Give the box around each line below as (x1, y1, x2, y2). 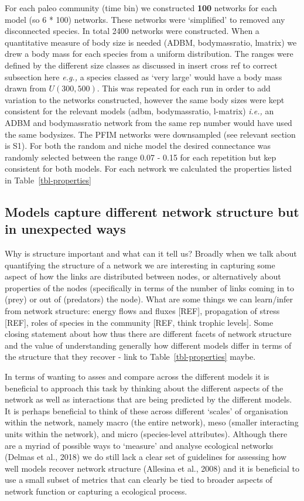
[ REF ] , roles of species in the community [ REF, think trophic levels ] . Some (5, 316, 274, 328)
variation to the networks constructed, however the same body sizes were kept (5, 93, 285, 105)
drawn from (5, 82, 46, 94)
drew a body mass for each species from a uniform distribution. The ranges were (5, 47, 293, 60)
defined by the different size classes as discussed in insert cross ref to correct (5, 59, 278, 71)
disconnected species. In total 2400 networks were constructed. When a (5, 25, 259, 37)
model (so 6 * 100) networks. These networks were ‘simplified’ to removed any (5, 13, 285, 25)
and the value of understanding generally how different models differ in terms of (5, 339, 292, 351)
